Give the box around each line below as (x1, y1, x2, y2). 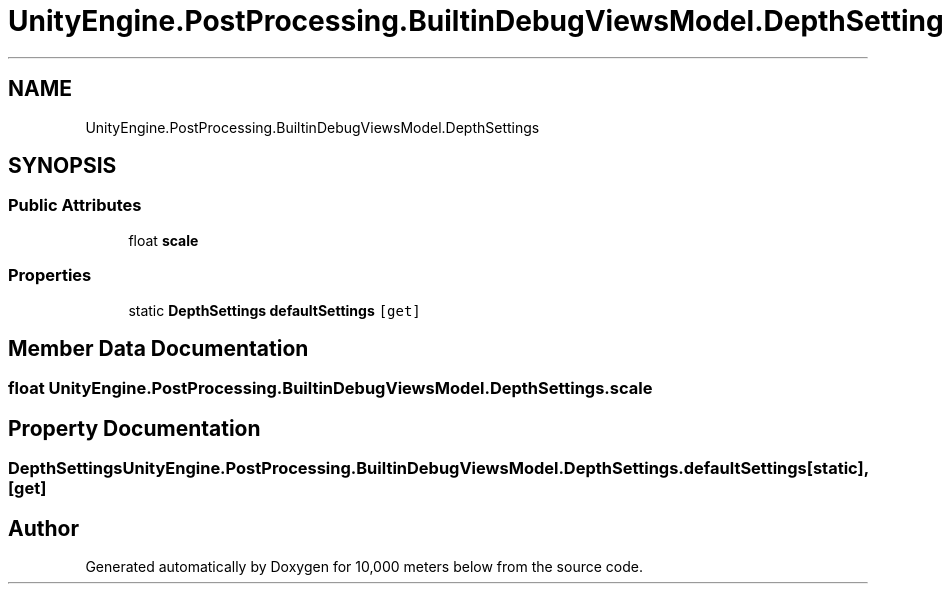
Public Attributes (8, 195, 142, 216)
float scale (128, 231, 199, 249)
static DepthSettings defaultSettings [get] (128, 301, 421, 319)
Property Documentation (8, 415, 261, 441)
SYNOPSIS (8, 153, 117, 179)
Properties (8, 265, 92, 286)
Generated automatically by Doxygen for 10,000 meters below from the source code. (85, 558, 643, 576)
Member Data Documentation (8, 335, 309, 361)
